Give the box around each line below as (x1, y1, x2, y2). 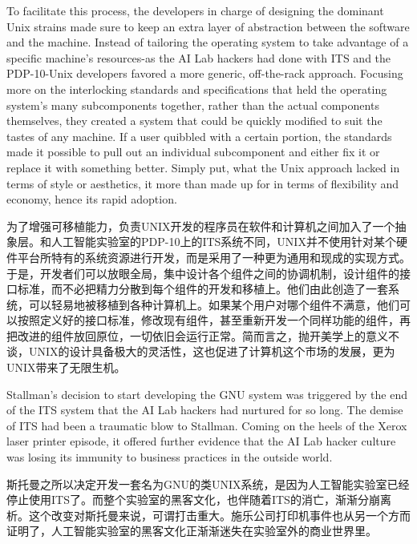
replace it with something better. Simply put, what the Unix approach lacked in (6, 159, 400, 175)
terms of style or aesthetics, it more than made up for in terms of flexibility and (6, 175, 399, 191)
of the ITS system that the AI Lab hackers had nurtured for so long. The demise (6, 401, 403, 418)
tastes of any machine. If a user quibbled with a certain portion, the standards (6, 127, 392, 144)
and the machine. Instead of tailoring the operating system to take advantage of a (6, 34, 409, 50)
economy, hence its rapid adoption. (6, 191, 177, 208)
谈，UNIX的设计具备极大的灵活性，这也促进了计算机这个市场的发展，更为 (6, 343, 395, 360)
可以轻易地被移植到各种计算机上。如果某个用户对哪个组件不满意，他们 (28, 296, 399, 312)
